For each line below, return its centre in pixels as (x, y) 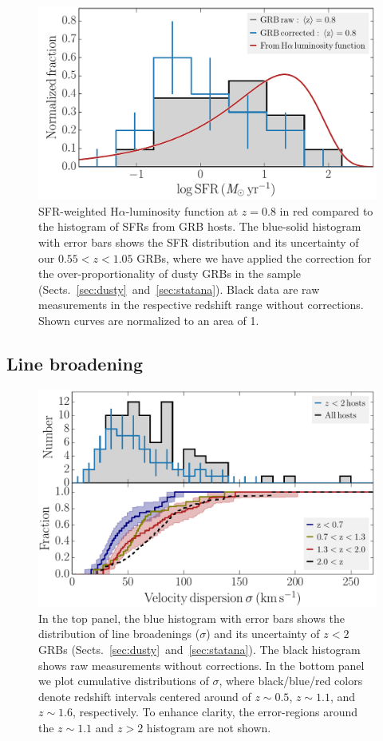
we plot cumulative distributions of (124, 681)
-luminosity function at (182, 210)
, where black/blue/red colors (291, 681)
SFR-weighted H (79, 210)
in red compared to (326, 210)
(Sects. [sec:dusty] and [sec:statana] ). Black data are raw (179, 289)
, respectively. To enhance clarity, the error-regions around (215, 712)
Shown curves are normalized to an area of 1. (149, 320)
